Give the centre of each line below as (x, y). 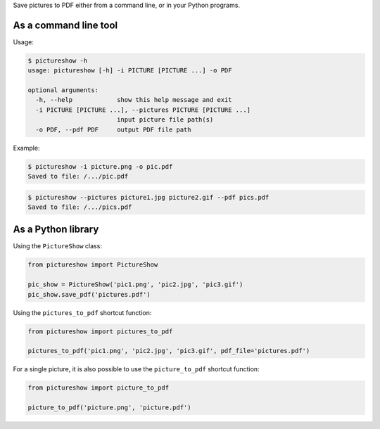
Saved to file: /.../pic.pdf (78, 176)
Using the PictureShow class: (57, 246)
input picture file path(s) (165, 120)
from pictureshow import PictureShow (93, 265)
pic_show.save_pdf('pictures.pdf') (89, 294)
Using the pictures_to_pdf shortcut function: (82, 312)
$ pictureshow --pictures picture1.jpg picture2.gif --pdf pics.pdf (148, 197)
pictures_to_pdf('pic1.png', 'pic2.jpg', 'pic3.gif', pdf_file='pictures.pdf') (169, 351)
